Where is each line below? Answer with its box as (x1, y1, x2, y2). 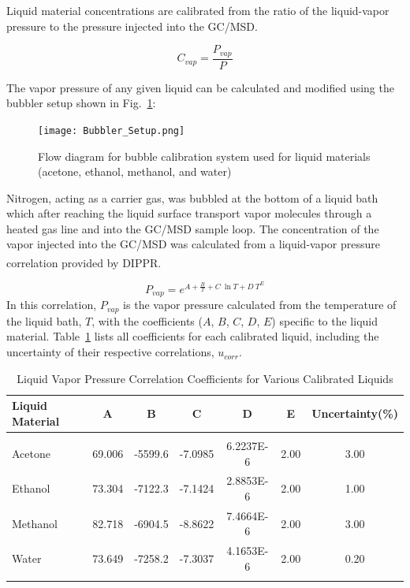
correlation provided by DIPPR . (6, 254, 162, 270)
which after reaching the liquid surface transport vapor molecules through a (6, 205, 372, 221)
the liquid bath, (6, 312, 82, 329)
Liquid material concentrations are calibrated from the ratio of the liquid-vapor (6, 2, 389, 18)
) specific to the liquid (271, 312, 378, 329)
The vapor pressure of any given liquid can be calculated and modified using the (6, 79, 394, 95)
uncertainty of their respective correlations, (6, 344, 214, 360)
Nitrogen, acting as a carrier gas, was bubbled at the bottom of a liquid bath (6, 189, 378, 206)
